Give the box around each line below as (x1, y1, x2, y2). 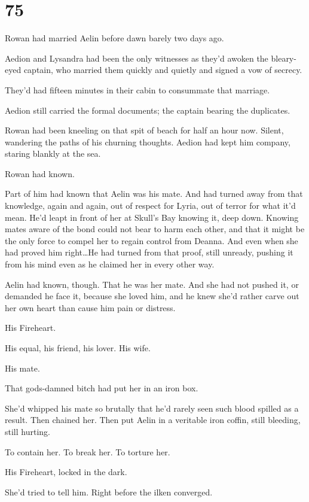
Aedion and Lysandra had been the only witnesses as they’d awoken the (5, 51, 268, 64)
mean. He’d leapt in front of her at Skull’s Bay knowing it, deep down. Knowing (5, 211, 299, 223)
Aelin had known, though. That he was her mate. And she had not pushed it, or (5, 278, 299, 290)
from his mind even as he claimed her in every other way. (5, 258, 215, 270)
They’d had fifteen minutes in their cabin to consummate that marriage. (5, 83, 270, 96)
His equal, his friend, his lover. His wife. (5, 342, 151, 354)
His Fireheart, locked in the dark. (5, 466, 127, 478)
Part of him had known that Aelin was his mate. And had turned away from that (5, 187, 303, 200)
